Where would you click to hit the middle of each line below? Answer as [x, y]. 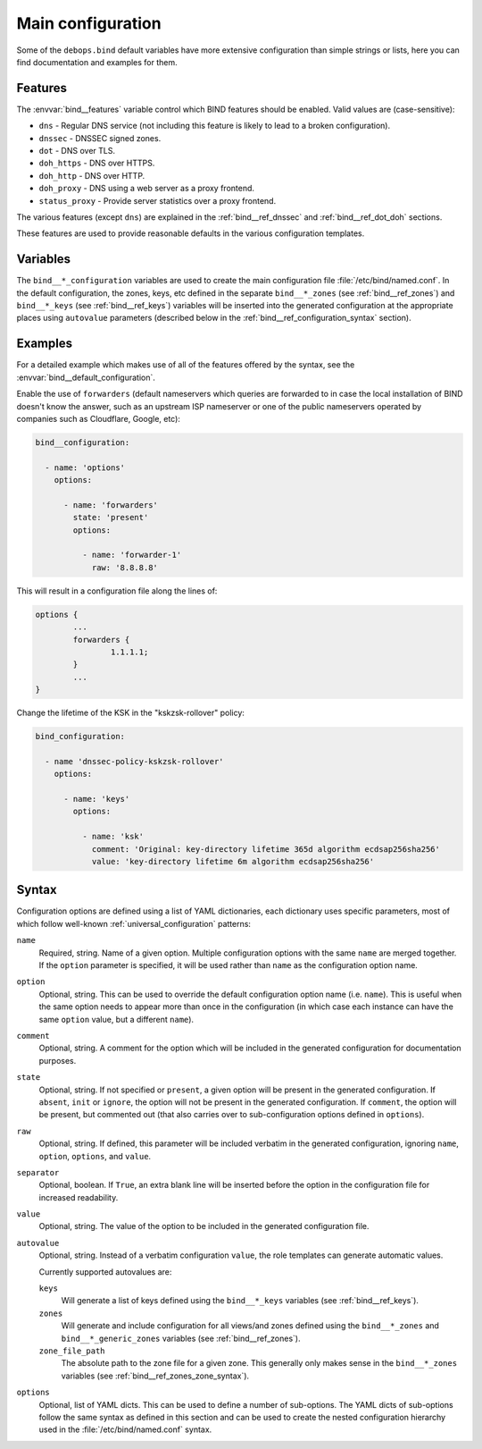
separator [38, 1172]
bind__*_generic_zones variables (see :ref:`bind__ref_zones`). [181, 1338]
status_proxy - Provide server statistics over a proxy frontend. [158, 200]
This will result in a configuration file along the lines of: [117, 591]
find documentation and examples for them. [97, 62]
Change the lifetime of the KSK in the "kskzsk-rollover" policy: [131, 713]
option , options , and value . [95, 1156]
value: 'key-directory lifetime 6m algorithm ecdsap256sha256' [233, 861]
